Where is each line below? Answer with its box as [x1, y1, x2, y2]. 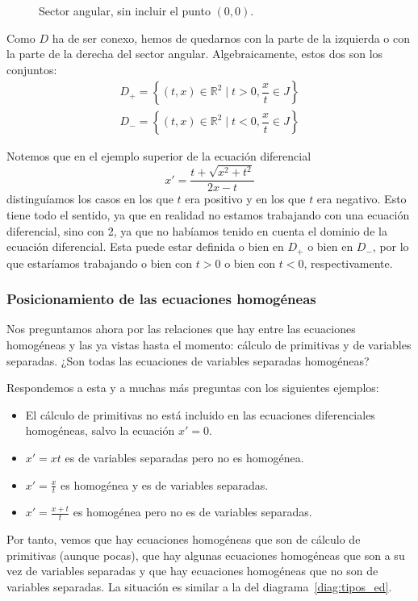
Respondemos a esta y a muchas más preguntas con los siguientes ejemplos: [6, 379, 379, 396]
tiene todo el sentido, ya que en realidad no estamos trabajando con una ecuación [6, 206, 410, 223]
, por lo [372, 238, 409, 255]
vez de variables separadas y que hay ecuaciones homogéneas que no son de [6, 562, 378, 579]
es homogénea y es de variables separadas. [61, 476, 269, 493]
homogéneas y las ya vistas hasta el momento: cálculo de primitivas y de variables [6, 336, 412, 353]
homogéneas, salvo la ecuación [25, 422, 175, 439]
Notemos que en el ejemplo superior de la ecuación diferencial [6, 148, 311, 165]
